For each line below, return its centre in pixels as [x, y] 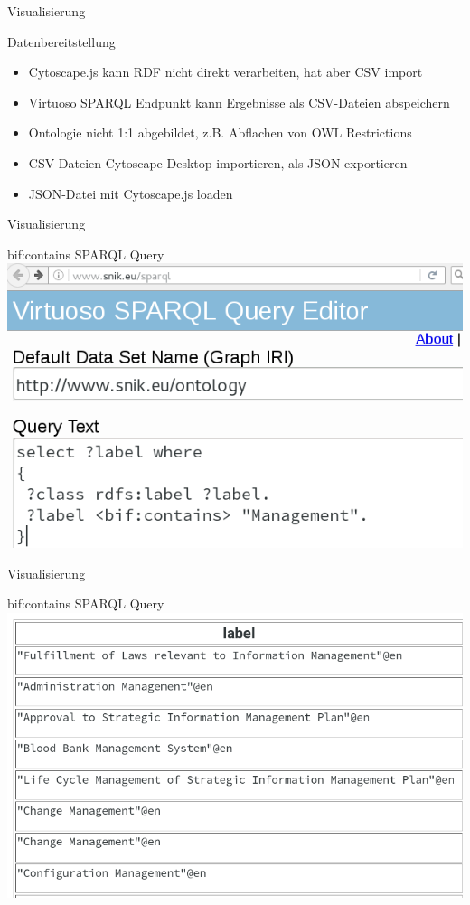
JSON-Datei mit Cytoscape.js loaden [131, 193]
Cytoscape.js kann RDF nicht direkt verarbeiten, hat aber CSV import [226, 72]
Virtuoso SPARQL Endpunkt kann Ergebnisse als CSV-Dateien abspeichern [239, 102]
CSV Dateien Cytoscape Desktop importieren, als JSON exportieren [218, 162]
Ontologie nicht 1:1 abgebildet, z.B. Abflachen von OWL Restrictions [220, 132]
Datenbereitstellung [61, 41]
